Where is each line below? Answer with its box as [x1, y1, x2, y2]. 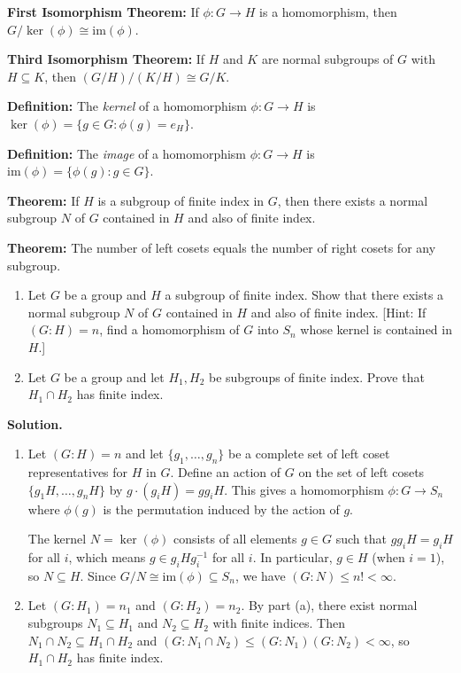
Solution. [7, 414, 63, 433]
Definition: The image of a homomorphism [7, 144, 247, 162]
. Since [80, 566, 116, 584]
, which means [68, 548, 146, 567]
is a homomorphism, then [259, 3, 397, 20]
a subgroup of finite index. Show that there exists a [165, 286, 444, 304]
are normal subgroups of [261, 50, 394, 68]
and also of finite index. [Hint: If [250, 302, 426, 321]
